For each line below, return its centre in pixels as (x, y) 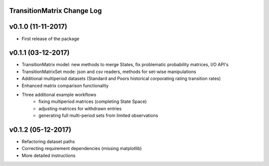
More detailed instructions (49, 155)
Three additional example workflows (59, 95)
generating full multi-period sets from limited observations (98, 116)
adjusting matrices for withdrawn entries (80, 108)
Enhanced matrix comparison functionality (65, 85)
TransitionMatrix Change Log (56, 11)
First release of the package (51, 39)
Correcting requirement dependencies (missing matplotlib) (82, 149)
